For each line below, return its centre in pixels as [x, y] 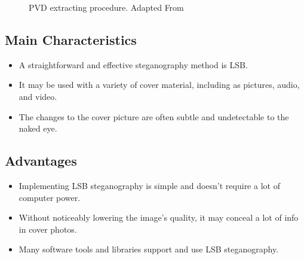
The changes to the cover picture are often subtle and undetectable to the [154, 116]
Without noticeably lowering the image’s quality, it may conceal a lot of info [159, 217]
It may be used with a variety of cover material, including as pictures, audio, [159, 85]
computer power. [50, 197]
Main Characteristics [71, 39]
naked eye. [38, 128]
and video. [38, 96]
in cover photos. [48, 229]
